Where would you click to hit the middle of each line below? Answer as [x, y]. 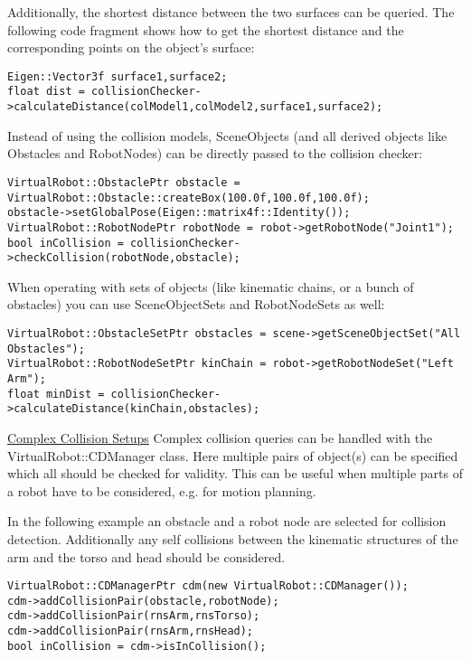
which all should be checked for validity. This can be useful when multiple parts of [235, 473]
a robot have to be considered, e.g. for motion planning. [162, 490]
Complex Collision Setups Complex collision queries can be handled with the [220, 438]
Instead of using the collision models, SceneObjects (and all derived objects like [227, 135]
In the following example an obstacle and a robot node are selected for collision [227, 521]
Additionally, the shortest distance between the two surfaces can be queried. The [231, 12]
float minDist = [56, 394]
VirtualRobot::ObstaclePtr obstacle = [124, 182]
